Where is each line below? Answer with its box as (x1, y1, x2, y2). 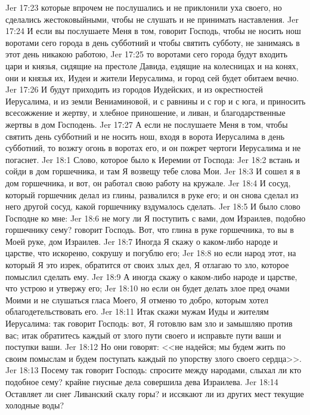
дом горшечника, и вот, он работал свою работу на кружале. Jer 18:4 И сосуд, (5, 176, 291, 189)
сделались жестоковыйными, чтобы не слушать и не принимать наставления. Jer (5, 13, 299, 25)
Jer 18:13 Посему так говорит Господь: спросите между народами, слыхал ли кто (5, 364, 302, 376)
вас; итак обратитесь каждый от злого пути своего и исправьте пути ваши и (5, 328, 281, 341)
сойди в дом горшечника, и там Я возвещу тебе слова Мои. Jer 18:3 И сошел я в (5, 165, 300, 177)
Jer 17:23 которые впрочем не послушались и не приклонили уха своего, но (5, 1, 282, 13)
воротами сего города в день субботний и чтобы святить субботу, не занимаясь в (5, 36, 300, 48)
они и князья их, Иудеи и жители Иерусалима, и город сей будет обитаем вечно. (5, 71, 299, 84)
